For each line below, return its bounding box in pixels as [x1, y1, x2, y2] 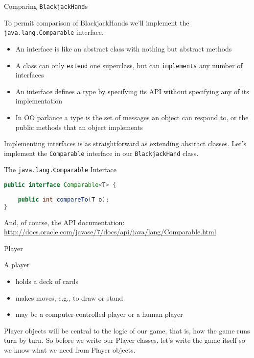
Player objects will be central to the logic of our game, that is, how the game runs [4, 325, 250, 335]
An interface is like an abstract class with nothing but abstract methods [15, 43, 232, 53]
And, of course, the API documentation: [4, 217, 125, 227]
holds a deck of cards [15, 276, 78, 286]
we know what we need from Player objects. [4, 344, 136, 355]
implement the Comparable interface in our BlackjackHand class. [4, 148, 199, 158]
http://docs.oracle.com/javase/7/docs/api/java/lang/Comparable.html [4, 227, 216, 237]
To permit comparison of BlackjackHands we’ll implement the [4, 17, 189, 27]
